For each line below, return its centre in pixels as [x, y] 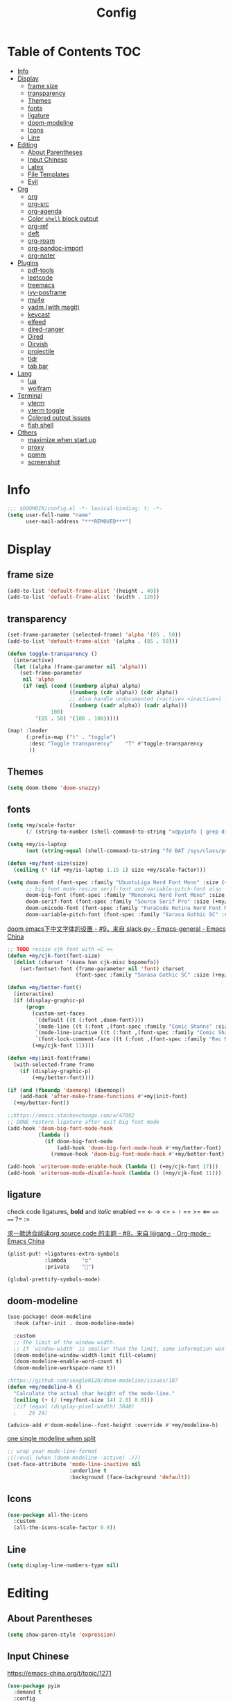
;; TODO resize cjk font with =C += [60, 949]
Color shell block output [63, 218]
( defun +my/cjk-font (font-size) [54, 956]
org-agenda [45, 211]
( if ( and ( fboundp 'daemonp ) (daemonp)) [67, 1090]
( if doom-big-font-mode [78, 1141]
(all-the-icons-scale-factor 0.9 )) [65, 1528]
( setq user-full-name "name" [49, 515]
